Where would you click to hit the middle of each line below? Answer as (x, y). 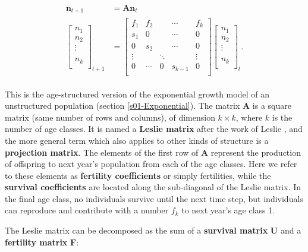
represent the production (256, 152)
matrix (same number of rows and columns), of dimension (110, 117)
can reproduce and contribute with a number (87, 210)
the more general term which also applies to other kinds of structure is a (137, 140)
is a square (272, 105)
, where (249, 117)
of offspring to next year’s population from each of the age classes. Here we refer (151, 164)
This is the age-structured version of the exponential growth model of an (137, 94)
